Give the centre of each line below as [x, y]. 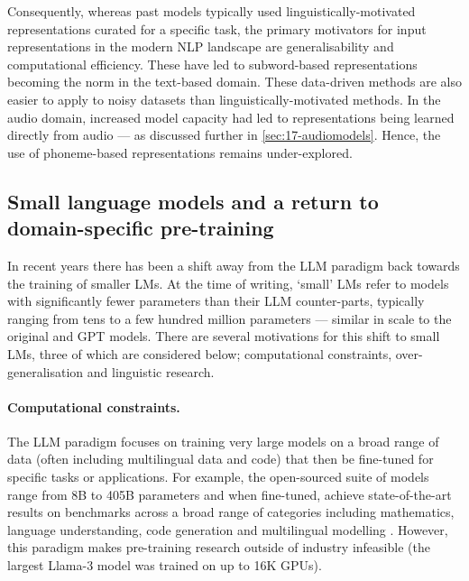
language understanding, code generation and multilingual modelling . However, [228, 529]
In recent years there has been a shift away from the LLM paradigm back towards [234, 265]
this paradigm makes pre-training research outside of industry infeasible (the [219, 547]
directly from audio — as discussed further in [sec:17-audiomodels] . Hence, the [224, 135]
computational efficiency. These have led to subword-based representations [212, 64]
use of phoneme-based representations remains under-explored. [180, 152]
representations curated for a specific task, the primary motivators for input [217, 28]
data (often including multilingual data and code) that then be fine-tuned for [221, 459]
